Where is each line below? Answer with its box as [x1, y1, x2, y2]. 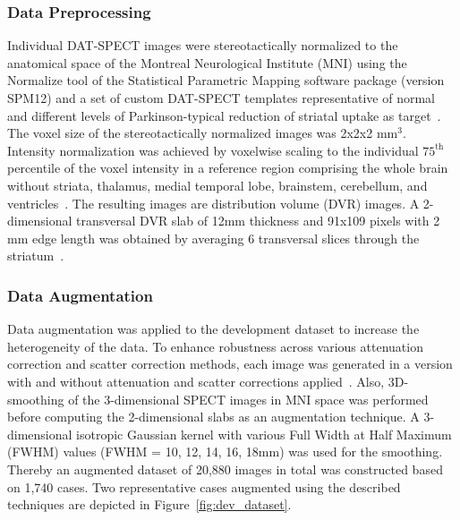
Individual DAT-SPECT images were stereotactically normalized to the [7, 36, 398, 55]
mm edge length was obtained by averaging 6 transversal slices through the [7, 228, 420, 247]
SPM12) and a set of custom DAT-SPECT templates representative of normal [7, 89, 435, 107]
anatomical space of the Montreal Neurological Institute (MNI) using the [7, 53, 407, 72]
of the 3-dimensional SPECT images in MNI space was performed [68, 389, 429, 408]
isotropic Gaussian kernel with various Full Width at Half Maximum [76, 424, 452, 443]
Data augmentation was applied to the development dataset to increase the [7, 320, 420, 338]
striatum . [7, 246, 64, 265]
